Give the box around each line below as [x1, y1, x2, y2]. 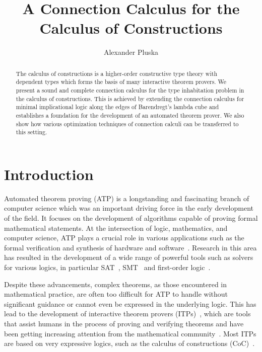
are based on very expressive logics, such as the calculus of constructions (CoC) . [4, 338, 255, 348]
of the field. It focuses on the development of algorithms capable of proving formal [4, 213, 258, 223]
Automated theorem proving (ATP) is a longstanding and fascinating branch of [4, 193, 249, 203]
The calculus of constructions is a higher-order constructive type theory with [16, 69, 217, 77]
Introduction [4, 163, 94, 184]
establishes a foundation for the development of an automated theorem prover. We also [16, 111, 244, 119]
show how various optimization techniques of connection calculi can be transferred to [16, 119, 239, 128]
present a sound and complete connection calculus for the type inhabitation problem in [16, 86, 244, 95]
